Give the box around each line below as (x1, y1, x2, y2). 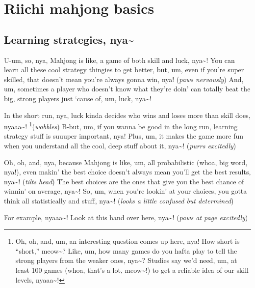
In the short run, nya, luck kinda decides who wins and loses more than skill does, (4, 110, 251, 120)
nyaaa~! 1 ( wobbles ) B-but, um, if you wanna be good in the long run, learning (4, 120, 238, 131)
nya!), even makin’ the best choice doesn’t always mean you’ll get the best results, (4, 167, 251, 177)
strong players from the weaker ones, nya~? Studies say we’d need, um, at (15, 255, 237, 265)
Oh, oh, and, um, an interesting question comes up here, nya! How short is (15, 236, 240, 246)
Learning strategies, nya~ (4, 31, 134, 47)
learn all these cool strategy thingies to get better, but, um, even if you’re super (4, 64, 244, 75)
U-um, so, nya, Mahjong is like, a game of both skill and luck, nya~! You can (4, 55, 235, 65)
